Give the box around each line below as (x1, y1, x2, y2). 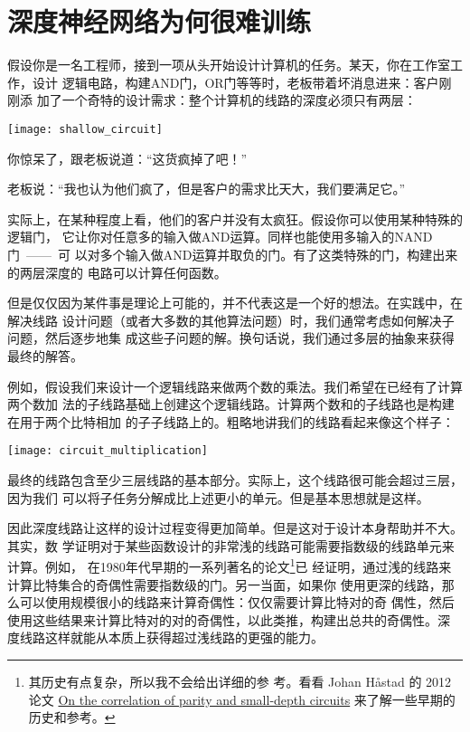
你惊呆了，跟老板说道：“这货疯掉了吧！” (7, 148, 248, 167)
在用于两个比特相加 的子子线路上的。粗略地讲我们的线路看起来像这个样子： (7, 412, 455, 431)
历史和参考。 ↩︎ (28, 708, 116, 727)
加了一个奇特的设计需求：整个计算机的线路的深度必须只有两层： (36, 90, 417, 109)
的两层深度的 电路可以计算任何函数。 (7, 262, 227, 281)
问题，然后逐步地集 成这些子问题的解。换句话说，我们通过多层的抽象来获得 (7, 328, 455, 347)
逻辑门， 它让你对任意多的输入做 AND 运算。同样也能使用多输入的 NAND (7, 227, 433, 246)
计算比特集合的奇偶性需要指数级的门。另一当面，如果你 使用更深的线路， (7, 575, 442, 594)
